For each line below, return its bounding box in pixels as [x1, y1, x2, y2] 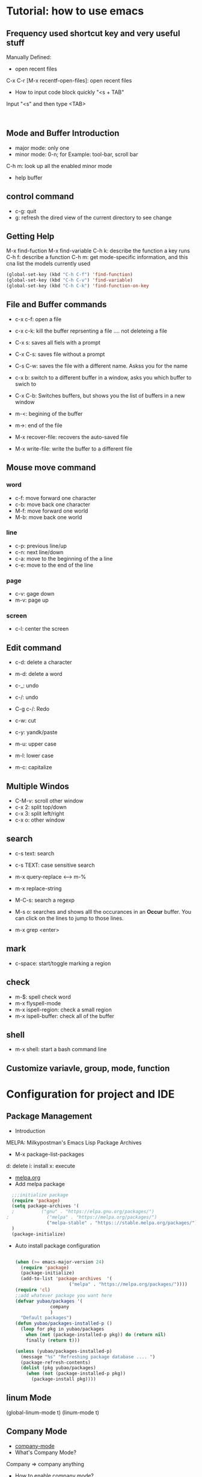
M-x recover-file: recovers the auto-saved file [14, 433, 128, 440]
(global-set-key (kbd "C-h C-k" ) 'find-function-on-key [6, 283, 149, 289]
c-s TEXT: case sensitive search [14, 861, 95, 869]
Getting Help [6, 231, 55, 242]
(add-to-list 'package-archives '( [20, 1276, 112, 1282]
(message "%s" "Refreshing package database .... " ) [20, 1354, 156, 1360]
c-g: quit [14, 207, 37, 214]
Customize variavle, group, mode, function [6, 1063, 170, 1073]
